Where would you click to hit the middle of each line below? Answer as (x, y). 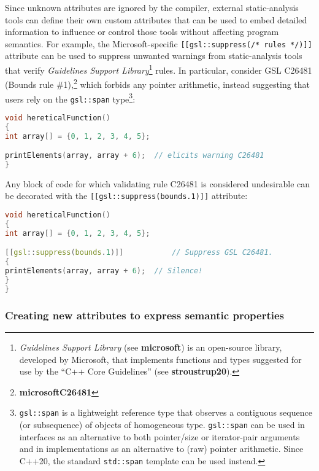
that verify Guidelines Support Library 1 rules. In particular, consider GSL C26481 (159, 69)
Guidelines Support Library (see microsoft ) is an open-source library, (151, 347)
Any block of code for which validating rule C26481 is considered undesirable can (158, 183)
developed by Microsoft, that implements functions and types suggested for (160, 359)
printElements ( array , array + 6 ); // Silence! (104, 271)
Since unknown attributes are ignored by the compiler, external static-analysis (152, 7)
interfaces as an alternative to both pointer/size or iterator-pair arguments (159, 436)
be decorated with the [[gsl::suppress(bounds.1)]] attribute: (126, 196)
